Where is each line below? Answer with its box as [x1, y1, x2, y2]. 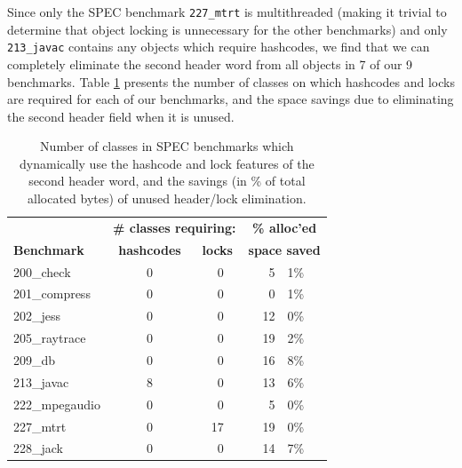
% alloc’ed [252, 218, 317, 236]
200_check [13, 262, 71, 281]
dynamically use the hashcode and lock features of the [20, 154, 315, 172]
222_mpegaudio [13, 394, 101, 413]
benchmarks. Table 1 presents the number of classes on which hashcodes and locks [7, 72, 455, 91]
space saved [248, 240, 321, 258]
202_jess [13, 306, 61, 325]
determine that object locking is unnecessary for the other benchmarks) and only [7, 20, 448, 38]
